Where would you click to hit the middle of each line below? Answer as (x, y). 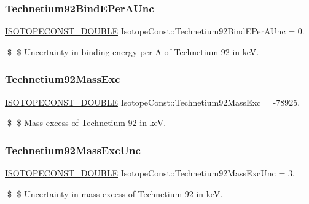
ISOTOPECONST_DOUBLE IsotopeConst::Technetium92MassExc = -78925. (153, 102)
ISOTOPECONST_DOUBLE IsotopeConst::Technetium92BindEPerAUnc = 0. (155, 31)
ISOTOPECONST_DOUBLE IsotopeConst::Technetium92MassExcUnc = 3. (150, 173)
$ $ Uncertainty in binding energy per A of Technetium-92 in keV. (133, 51)
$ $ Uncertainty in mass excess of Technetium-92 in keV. (115, 193)
